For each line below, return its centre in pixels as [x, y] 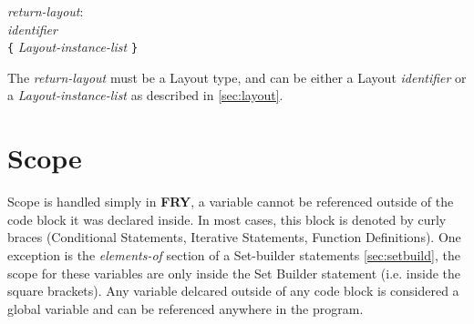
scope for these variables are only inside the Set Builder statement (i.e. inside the [234, 273]
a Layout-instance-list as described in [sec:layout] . [145, 95]
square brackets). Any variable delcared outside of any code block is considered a [233, 291]
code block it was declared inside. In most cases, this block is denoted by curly [227, 219]
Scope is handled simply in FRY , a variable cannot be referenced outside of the [231, 202]
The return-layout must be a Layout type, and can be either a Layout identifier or [237, 77]
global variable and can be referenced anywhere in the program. [185, 308]
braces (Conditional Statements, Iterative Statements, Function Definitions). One [234, 237]
